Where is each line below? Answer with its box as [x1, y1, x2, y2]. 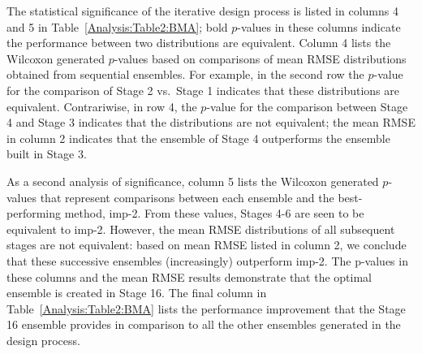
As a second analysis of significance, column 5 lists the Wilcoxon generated [6, 172, 379, 189]
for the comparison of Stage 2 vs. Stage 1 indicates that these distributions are [6, 81, 400, 98]
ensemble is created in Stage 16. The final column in [6, 284, 267, 301]
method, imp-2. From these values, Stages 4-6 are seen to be [64, 205, 364, 222]
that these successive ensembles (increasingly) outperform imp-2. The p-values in [6, 252, 408, 269]
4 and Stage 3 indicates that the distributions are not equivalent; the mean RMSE [6, 114, 416, 131]
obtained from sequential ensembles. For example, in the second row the [6, 66, 364, 83]
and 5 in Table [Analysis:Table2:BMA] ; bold [6, 18, 228, 35]
